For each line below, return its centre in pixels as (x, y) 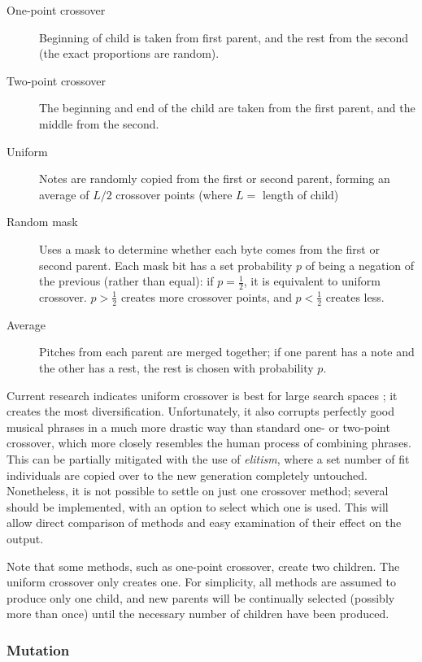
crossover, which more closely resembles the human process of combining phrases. (209, 443)
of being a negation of (360, 265)
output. (25, 538)
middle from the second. (99, 123)
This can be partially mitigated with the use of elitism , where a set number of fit (208, 458)
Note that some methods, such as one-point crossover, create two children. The (203, 566)
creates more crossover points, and (206, 296)
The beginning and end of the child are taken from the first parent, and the (227, 108)
